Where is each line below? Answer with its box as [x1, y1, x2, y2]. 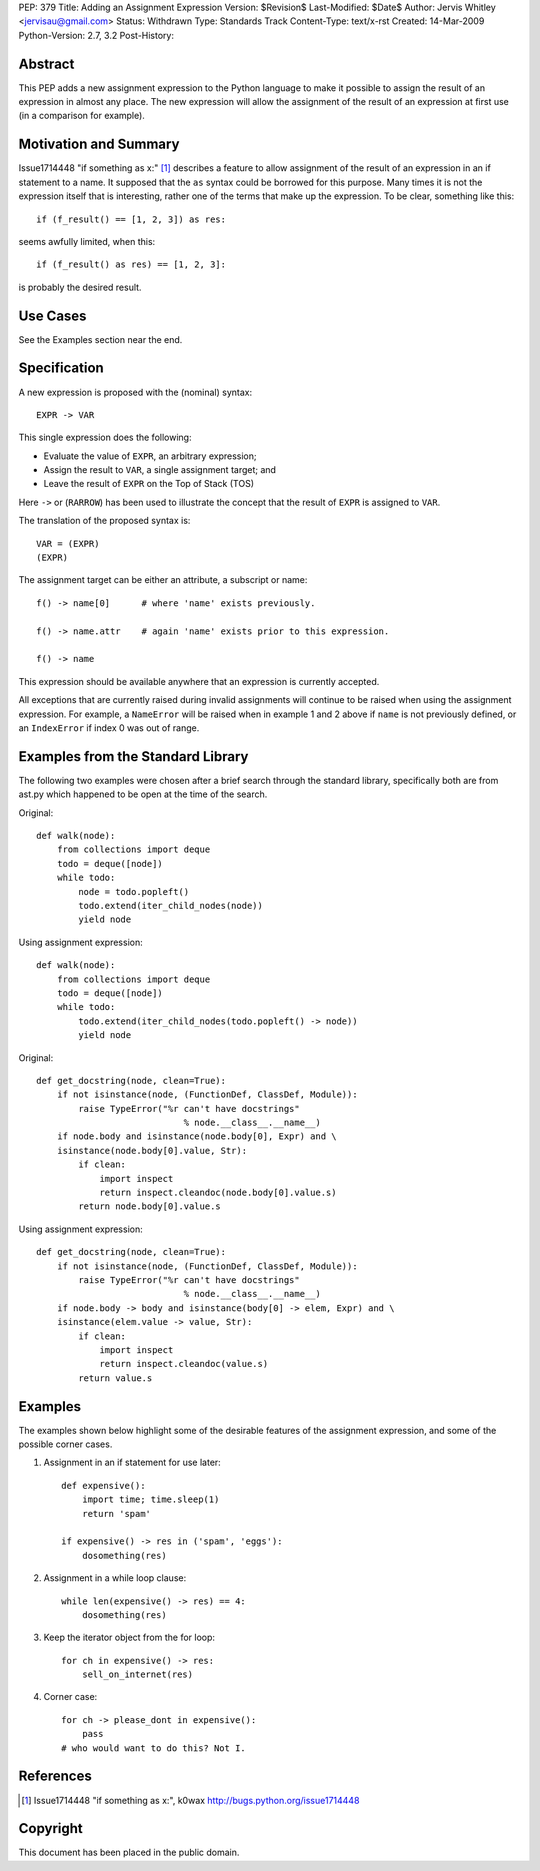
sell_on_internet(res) [81, 1669, 194, 1680]
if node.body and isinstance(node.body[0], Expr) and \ [56, 1131, 337, 1142]
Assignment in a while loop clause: [43, 1572, 187, 1584]
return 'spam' [81, 1508, 152, 1519]
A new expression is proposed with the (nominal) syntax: [18, 386, 253, 398]
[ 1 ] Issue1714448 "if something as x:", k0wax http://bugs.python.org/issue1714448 [21, 1794, 360, 1806]
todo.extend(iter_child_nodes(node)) [78, 900, 264, 911]
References [18, 1768, 92, 1785]
